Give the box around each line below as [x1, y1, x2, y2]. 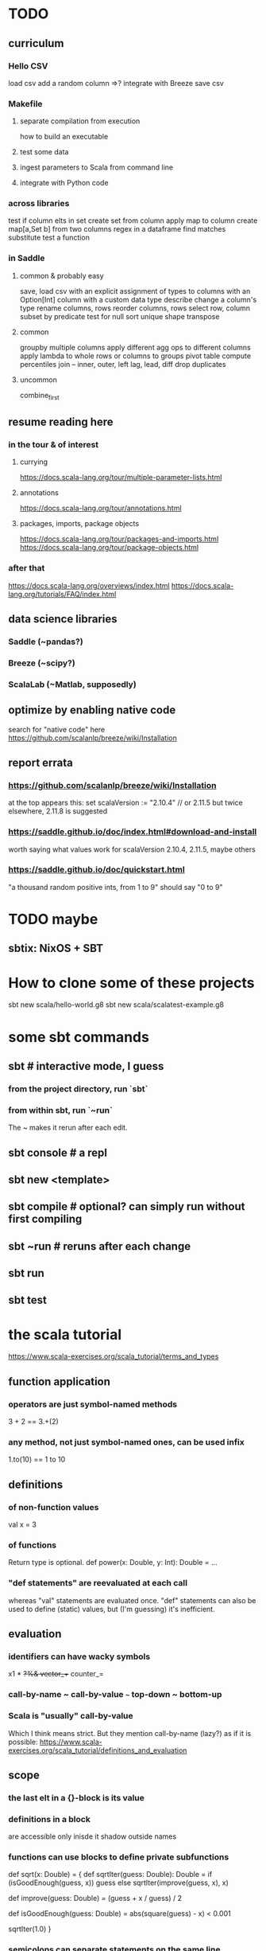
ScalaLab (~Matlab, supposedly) [8, 678, 137, 689]
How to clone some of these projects [8, 974, 256, 992]
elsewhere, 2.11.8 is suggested [8, 806, 108, 816]
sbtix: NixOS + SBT [8, 942, 104, 955]
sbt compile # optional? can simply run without [8, 1200, 245, 1214]
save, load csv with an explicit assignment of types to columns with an [19, 286, 251, 295]
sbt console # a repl [8, 1145, 108, 1159]
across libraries [8, 198, 70, 209]
